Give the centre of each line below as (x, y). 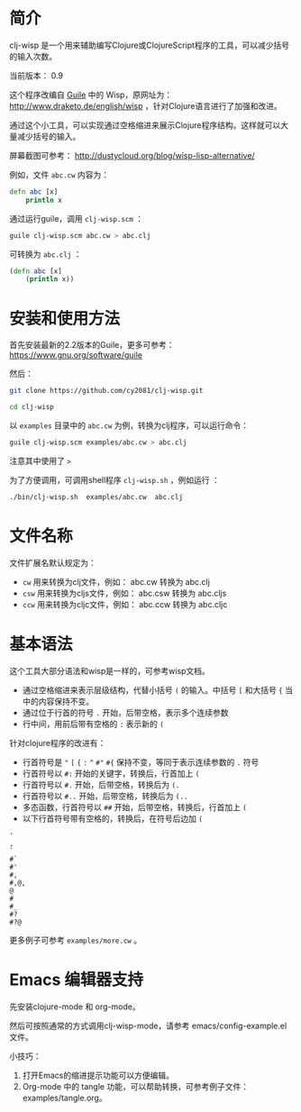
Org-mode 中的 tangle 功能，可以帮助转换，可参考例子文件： (136, 1086)
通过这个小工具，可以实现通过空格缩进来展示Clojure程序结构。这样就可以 (145, 125)
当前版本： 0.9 (36, 75)
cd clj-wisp (32, 407)
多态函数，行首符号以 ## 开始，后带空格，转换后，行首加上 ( (135, 807)
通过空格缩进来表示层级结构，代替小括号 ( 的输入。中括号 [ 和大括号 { (152, 689)
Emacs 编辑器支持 (77, 980)
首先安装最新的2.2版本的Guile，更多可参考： (92, 345)
